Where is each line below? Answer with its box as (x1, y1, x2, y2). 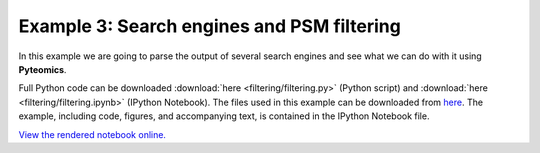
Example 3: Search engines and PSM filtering (18, 15, 402, 37)
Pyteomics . (18, 63, 67, 75)
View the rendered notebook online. (18, 128, 167, 140)
